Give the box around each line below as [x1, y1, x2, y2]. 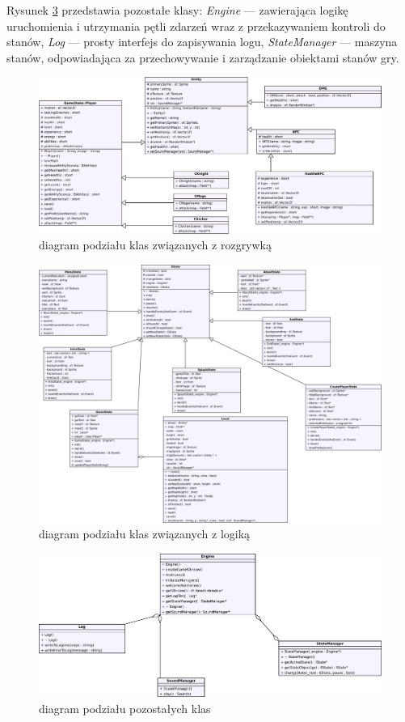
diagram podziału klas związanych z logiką [39, 525, 251, 542]
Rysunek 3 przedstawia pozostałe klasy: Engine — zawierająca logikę [6, 2, 348, 18]
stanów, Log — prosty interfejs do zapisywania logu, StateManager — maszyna [6, 33, 398, 50]
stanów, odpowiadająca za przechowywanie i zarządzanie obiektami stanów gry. [6, 49, 399, 66]
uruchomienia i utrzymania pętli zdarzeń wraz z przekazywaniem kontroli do [6, 17, 386, 34]
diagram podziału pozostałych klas [39, 699, 211, 716]
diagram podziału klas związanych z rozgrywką [39, 236, 272, 253]
